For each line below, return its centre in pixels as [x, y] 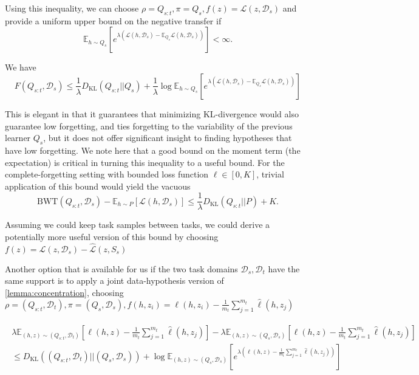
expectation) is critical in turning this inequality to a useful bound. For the [145, 162]
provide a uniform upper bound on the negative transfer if [113, 20]
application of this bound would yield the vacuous [98, 186]
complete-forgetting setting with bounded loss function [107, 174]
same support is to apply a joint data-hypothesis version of [114, 280]
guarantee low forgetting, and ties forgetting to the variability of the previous [149, 126]
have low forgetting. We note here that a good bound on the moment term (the [153, 150]
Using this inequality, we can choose [72, 8]
